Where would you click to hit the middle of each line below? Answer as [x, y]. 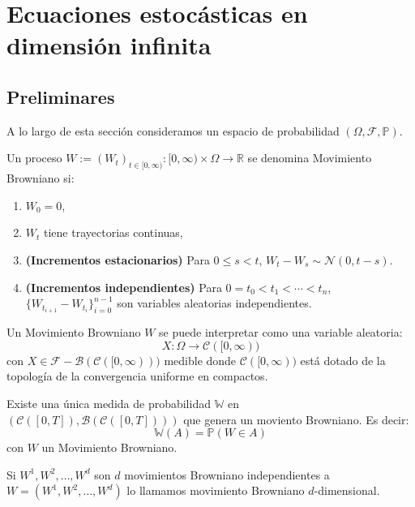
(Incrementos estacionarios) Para [118, 259]
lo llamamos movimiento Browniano [216, 490]
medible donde [200, 360]
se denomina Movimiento [310, 158]
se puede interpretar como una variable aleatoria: [281, 332]
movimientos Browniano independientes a [227, 474]
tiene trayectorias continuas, [113, 232]
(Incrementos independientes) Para [124, 287]
